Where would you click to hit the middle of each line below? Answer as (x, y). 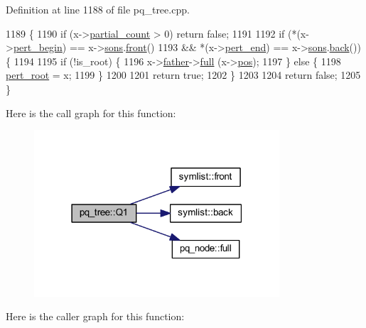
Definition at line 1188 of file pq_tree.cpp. (98, 9)
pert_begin (38, 47)
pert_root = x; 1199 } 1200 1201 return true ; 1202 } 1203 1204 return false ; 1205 (183, 75)
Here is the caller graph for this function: (95, 316)
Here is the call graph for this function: (91, 113)
